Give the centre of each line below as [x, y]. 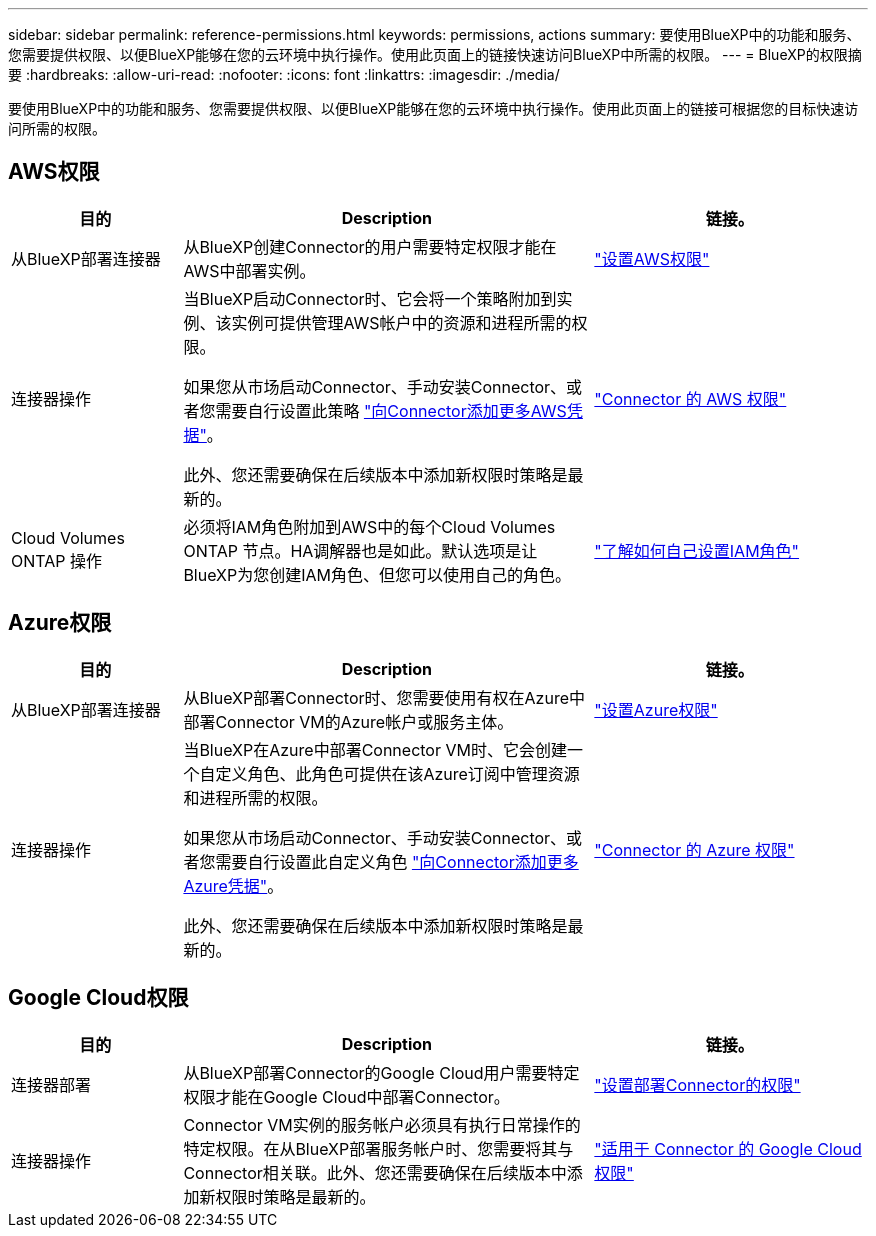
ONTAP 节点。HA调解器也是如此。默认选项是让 [360, 550]
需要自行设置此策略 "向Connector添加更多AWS [391, 410]
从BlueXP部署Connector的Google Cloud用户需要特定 [381, 1072]
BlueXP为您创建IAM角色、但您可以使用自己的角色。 [377, 574]
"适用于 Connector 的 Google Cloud [728, 1148]
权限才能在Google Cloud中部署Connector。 [346, 1096]
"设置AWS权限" [652, 258]
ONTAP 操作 [57, 560]
